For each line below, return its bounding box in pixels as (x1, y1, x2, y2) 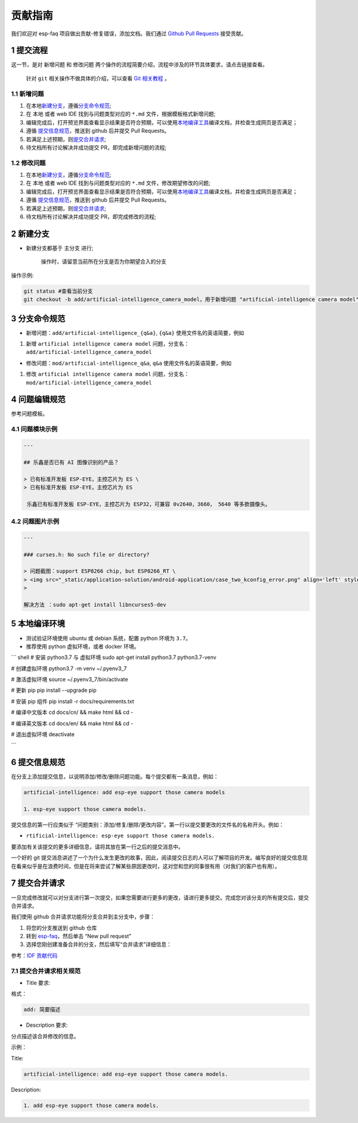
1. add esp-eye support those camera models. (23, 1102, 159, 1109)
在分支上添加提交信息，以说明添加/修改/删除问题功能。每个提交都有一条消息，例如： (11, 773, 219, 780)
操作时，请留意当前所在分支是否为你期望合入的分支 (41, 258, 166, 266)
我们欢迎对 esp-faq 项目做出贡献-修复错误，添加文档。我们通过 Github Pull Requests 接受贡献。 (11, 30, 247, 37)
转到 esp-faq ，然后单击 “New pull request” (26, 933, 131, 940)
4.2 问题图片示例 (11, 517, 60, 526)
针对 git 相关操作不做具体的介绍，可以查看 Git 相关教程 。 (26, 75, 170, 82)
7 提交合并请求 (11, 878, 65, 888)
